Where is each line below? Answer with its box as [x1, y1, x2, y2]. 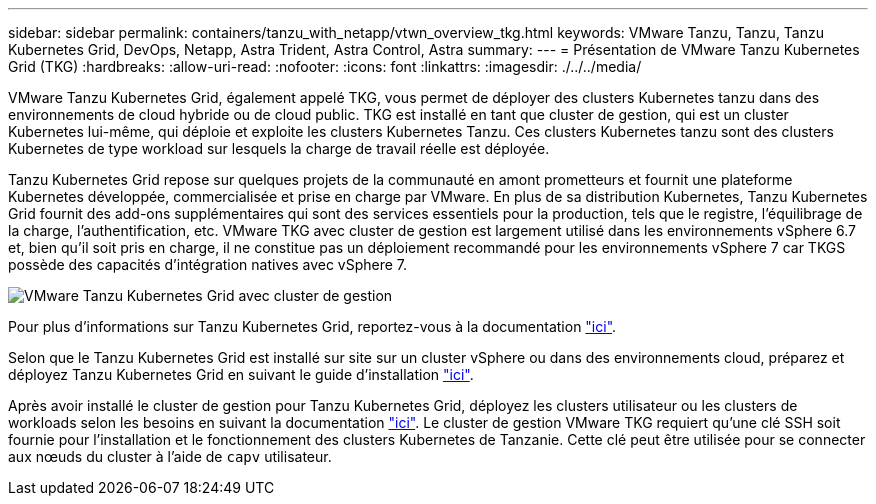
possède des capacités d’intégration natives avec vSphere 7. [8, 256, 408, 273]
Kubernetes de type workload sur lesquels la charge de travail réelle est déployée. [8, 140, 550, 157]
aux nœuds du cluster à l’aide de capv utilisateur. [8, 448, 332, 465]
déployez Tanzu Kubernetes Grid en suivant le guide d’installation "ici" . [8, 366, 474, 383]
